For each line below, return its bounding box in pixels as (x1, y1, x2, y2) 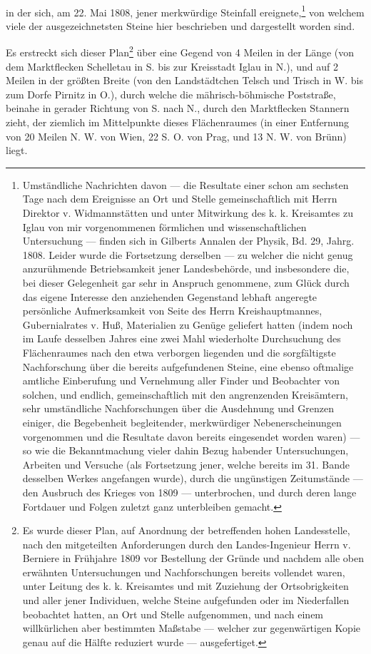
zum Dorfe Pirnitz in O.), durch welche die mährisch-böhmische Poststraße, (6, 86, 336, 101)
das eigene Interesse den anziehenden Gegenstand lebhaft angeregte (22, 289, 317, 304)
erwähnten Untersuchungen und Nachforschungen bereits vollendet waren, (22, 564, 345, 579)
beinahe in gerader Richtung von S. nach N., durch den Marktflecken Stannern (6, 101, 350, 116)
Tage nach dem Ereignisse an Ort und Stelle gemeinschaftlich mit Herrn (22, 191, 337, 206)
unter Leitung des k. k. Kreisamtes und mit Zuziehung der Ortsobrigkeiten (22, 578, 349, 593)
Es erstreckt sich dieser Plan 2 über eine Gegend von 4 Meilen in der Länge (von (6, 43, 355, 60)
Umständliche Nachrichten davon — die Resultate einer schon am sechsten (22, 177, 349, 192)
